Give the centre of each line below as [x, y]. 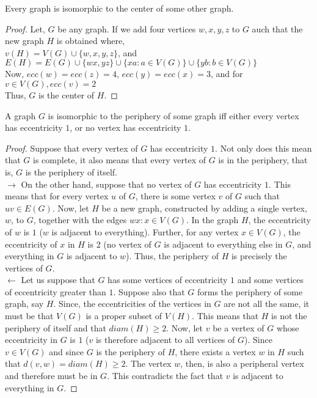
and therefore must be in [51, 376]
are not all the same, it [267, 304]
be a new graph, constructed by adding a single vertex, [204, 208]
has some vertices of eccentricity [168, 280]
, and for [227, 74]
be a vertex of [239, 327]
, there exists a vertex [215, 351]
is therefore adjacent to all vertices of [165, 340]
